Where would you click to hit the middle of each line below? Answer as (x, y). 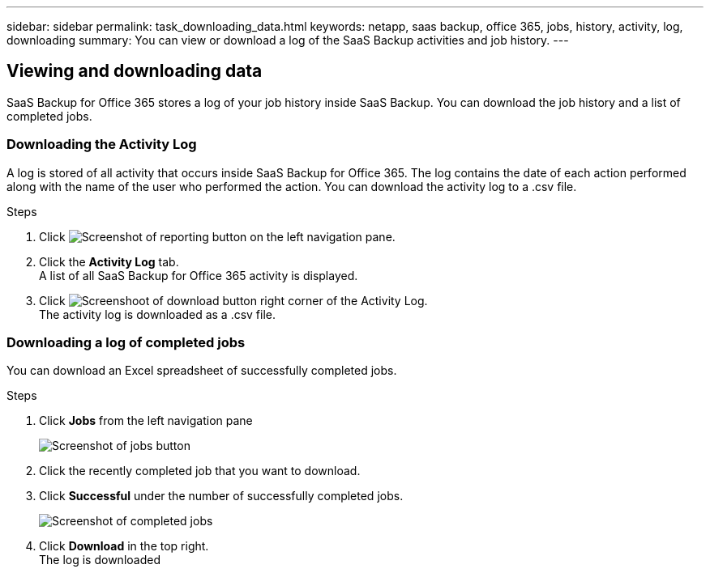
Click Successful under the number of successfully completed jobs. (221, 496)
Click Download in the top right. (124, 546)
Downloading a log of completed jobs (126, 342)
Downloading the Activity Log (102, 144)
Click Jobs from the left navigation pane (146, 421)
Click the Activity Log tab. (109, 261)
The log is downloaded (100, 560)
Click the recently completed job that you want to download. (200, 471)
